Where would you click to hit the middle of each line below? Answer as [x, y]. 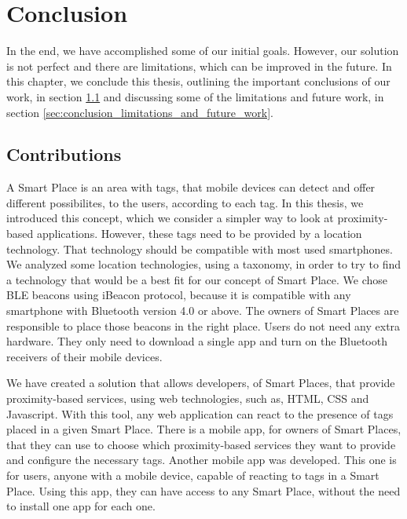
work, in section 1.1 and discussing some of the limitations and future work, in [195, 96]
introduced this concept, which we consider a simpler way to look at [170, 218]
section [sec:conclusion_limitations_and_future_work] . [140, 112]
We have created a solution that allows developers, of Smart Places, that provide [201, 383]
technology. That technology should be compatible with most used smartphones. [200, 249]
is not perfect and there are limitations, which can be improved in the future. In [199, 66]
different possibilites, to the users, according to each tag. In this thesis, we [185, 202]
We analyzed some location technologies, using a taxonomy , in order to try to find [204, 264]
